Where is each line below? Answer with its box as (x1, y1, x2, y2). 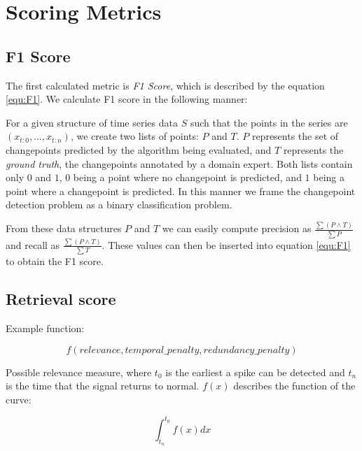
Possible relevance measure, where (6, 364, 152, 379)
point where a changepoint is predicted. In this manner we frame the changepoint (6, 183, 356, 198)
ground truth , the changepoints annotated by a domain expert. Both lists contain (6, 156, 353, 171)
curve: (6, 392, 32, 406)
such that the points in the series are (190, 115, 348, 129)
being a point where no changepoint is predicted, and (73, 170, 302, 185)
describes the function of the (233, 378, 356, 393)
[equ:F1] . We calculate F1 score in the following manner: (6, 92, 248, 106)
